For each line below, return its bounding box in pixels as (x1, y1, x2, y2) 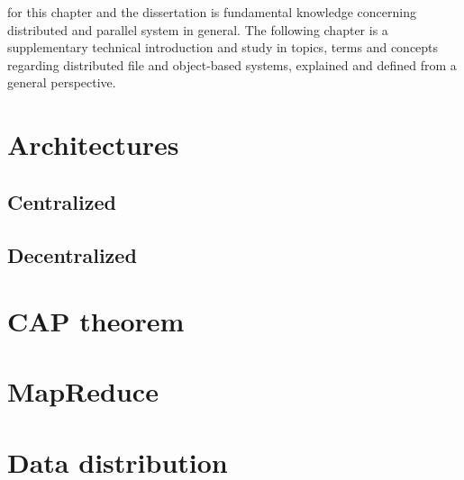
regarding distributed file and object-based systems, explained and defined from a (7, 55, 457, 74)
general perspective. (7, 73, 116, 92)
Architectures (7, 126, 179, 163)
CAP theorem (7, 303, 185, 340)
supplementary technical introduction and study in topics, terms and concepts (7, 38, 439, 57)
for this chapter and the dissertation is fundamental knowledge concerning (7, 3, 416, 21)
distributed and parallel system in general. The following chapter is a (7, 20, 388, 39)
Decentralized (7, 240, 137, 268)
